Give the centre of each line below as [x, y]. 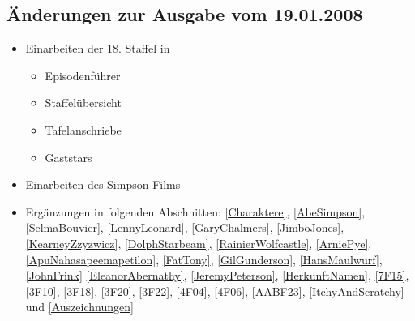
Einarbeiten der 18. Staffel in [98, 48]
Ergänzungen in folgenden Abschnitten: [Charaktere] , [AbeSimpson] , [195, 211]
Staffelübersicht [83, 103]
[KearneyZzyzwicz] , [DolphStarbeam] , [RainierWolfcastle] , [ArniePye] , [199, 243]
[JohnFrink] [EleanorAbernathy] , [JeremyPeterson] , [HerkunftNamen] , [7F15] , [217, 275]
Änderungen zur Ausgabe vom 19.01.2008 [185, 14]
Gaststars [68, 157]
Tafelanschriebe [83, 129]
